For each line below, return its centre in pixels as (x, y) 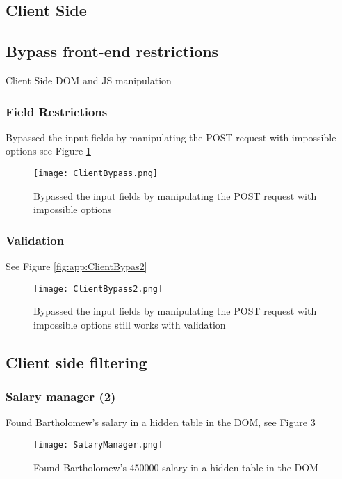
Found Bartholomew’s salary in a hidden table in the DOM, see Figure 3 (161, 422)
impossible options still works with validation (130, 324)
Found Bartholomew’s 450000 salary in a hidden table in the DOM (176, 467)
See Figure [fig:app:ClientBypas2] (76, 266)
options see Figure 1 (48, 151)
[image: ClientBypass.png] (96, 173)
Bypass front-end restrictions (112, 51)
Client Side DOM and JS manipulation (89, 80)
